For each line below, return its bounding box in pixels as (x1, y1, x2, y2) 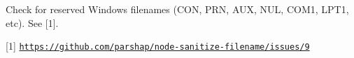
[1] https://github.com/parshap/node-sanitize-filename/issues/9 (6, 39, 310, 53)
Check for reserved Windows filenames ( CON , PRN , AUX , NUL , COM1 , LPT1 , (6, 2, 349, 16)
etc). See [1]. (6, 15, 59, 30)
